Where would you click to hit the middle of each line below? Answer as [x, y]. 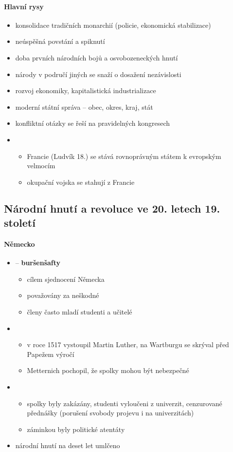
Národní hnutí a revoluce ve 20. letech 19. [112, 208]
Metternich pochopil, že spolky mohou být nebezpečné [108, 370]
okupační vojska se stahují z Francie [81, 182]
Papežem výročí [51, 354]
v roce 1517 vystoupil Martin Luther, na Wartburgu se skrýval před [128, 344]
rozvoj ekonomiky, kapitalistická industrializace [86, 90]
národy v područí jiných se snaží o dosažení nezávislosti [98, 74]
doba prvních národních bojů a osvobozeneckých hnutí [97, 57]
